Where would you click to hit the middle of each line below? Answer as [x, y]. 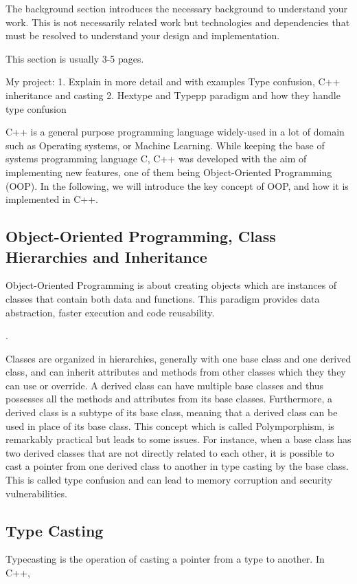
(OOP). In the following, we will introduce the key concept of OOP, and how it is [177, 185]
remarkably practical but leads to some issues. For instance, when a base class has [178, 439]
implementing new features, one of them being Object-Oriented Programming [169, 172]
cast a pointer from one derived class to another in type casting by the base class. [177, 466]
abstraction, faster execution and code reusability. [110, 312]
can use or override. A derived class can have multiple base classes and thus [165, 385]
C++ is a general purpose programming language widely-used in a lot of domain [175, 132]
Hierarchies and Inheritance [106, 256]
